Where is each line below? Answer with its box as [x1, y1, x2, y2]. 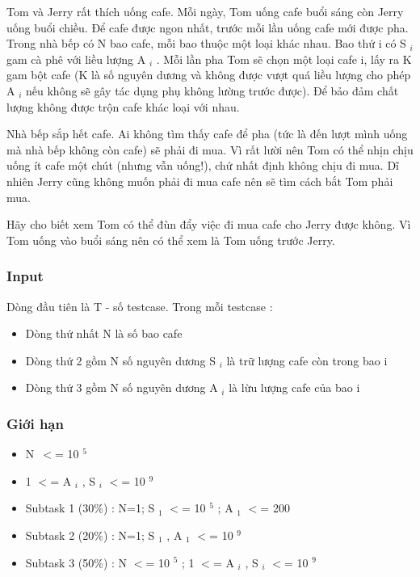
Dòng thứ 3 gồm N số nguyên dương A [25, 379, 218, 396]
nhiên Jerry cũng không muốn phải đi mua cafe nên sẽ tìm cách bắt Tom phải [6, 172, 393, 189]
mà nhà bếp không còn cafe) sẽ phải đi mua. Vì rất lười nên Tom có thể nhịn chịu [6, 141, 414, 158]
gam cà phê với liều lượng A [6, 50, 146, 67]
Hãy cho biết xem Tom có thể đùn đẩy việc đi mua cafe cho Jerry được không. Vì [6, 216, 411, 233]
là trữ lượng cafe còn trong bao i [226, 352, 388, 369]
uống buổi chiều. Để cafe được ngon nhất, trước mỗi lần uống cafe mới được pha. [6, 19, 409, 36]
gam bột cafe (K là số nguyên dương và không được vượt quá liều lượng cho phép [6, 66, 411, 83]
